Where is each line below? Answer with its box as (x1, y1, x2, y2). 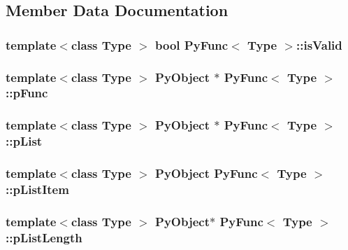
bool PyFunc (155, 36, 229, 53)
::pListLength (6, 228, 82, 246)
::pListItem (6, 181, 69, 197)
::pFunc (6, 84, 48, 102)
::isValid (296, 36, 342, 53)
